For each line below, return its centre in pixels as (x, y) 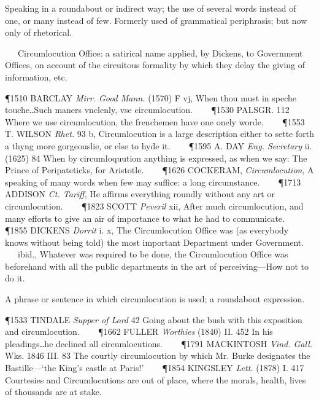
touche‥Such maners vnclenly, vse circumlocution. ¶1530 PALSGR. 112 (147, 110)
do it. (15, 278)
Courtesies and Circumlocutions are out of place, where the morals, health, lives (156, 379)
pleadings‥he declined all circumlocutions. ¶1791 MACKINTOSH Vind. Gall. (159, 343)
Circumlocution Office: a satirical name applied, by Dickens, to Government (160, 53)
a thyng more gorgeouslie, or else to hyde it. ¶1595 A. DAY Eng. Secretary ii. (159, 145)
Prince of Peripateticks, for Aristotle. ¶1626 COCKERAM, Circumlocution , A (159, 170)
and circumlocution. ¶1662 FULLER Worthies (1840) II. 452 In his (139, 331)
